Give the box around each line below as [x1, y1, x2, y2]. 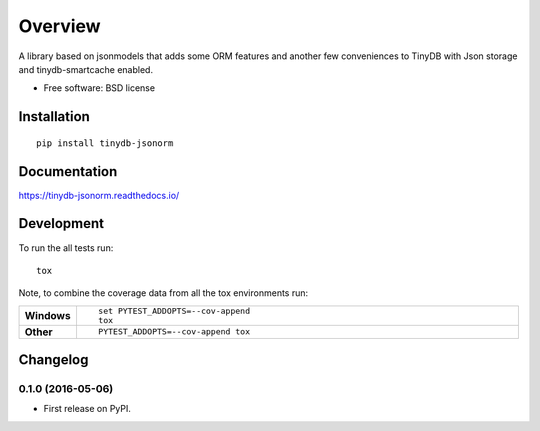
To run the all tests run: [18, 241, 114, 254]
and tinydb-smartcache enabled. [18, 63, 154, 75]
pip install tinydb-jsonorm [36, 137, 174, 149]
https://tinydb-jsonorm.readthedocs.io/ [18, 189, 180, 201]
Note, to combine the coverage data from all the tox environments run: [18, 287, 309, 299]
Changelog [18, 351, 89, 369]
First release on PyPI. [43, 403, 132, 415]
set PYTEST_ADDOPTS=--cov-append [98, 305, 250, 316]
